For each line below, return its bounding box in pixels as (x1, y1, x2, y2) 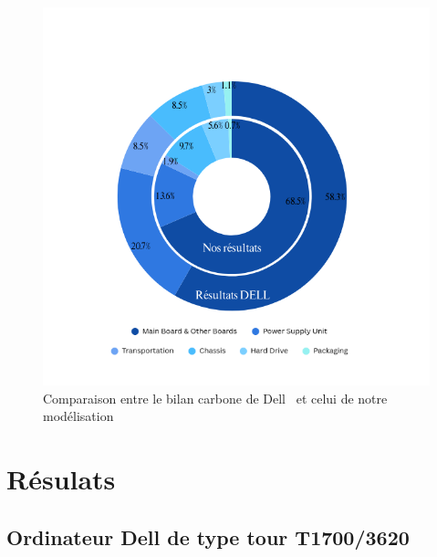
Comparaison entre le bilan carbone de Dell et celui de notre (43, 388, 388, 407)
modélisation (43, 406, 114, 426)
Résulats (6, 460, 116, 498)
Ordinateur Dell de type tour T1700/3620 (6, 522, 410, 551)
